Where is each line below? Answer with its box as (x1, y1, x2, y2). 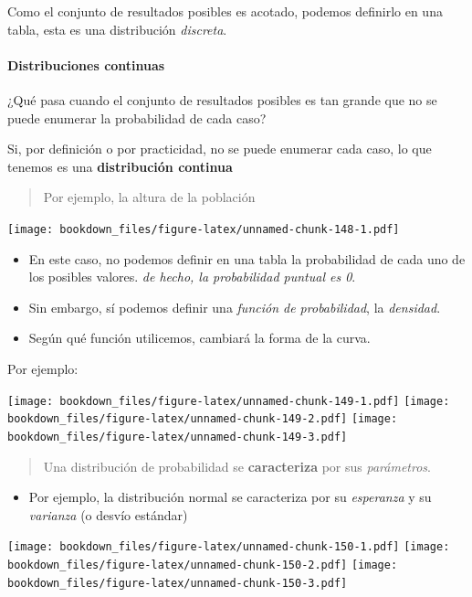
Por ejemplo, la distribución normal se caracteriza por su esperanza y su (28, 487, 432, 506)
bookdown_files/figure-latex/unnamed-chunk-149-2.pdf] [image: (7, 412, 398, 426)
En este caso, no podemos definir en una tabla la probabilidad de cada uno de (28, 249, 466, 268)
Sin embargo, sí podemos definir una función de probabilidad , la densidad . (28, 297, 441, 316)
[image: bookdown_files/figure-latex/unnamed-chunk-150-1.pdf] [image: (7, 540, 450, 554)
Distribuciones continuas (7, 55, 165, 74)
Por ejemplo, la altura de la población (43, 187, 256, 207)
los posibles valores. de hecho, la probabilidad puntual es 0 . (28, 267, 356, 286)
